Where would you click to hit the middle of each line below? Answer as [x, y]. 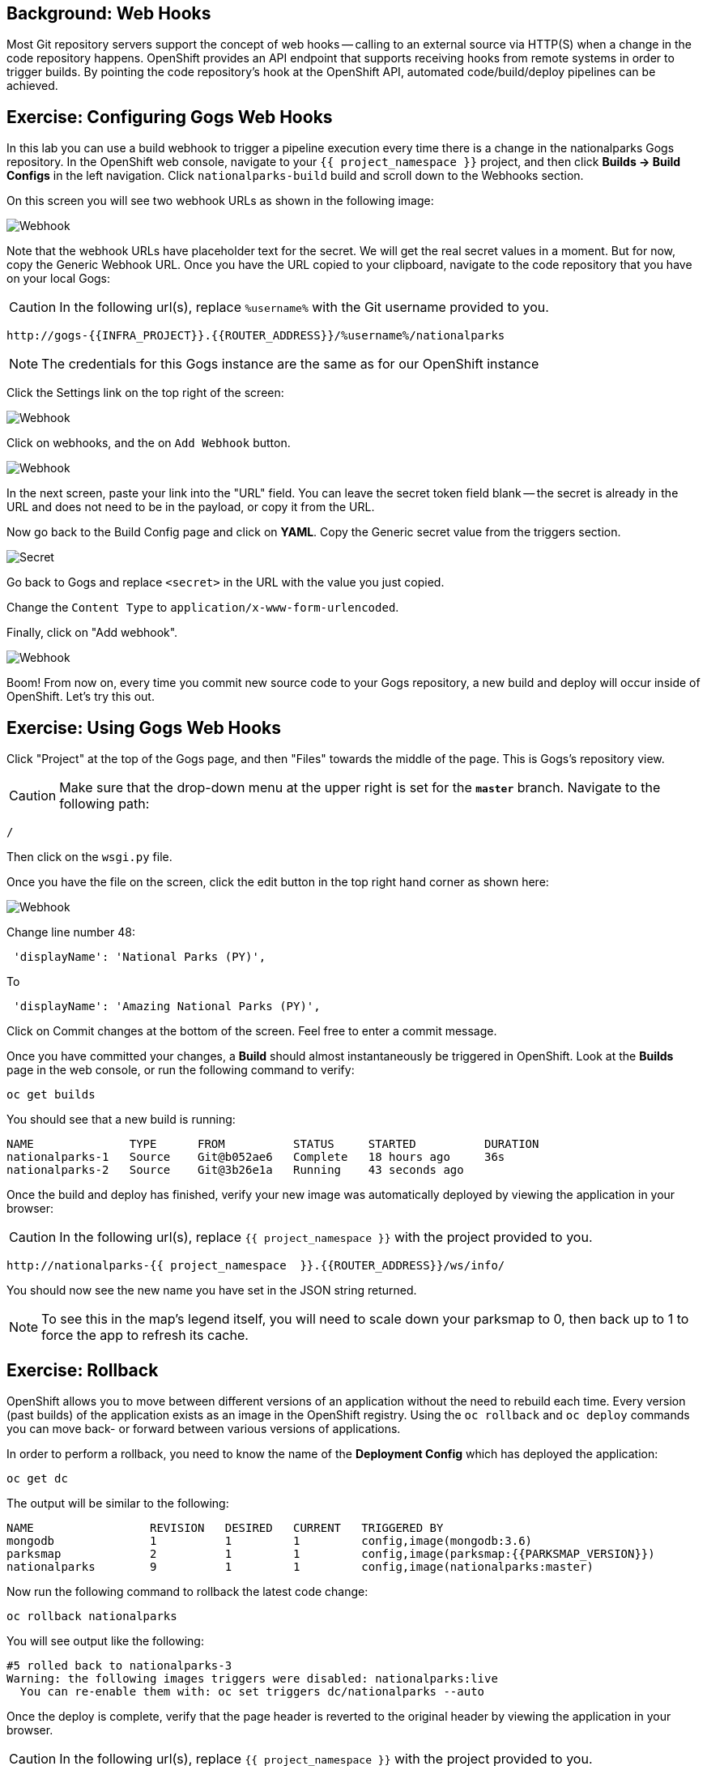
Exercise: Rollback [83, 1370]
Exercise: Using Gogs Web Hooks [144, 727]
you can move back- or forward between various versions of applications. [204, 1428]
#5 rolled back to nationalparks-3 [119, 1665]
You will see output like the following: [105, 1640]
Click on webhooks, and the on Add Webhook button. [149, 443]
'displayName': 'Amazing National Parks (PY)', [167, 1007]
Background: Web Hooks [109, 13]
